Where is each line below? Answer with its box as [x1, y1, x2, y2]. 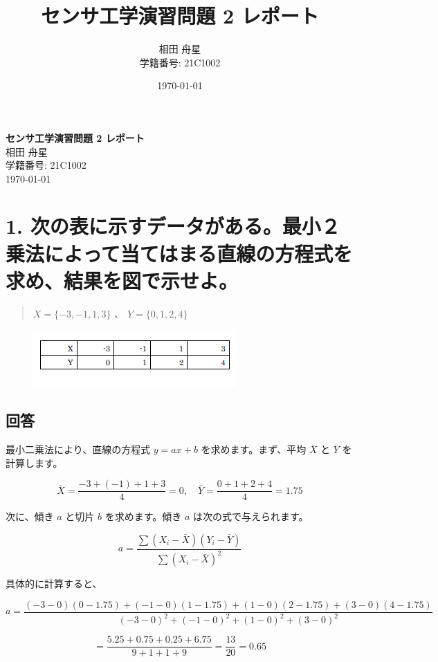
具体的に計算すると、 [6, 576, 102, 591]
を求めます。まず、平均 [201, 442, 307, 457]
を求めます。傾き [104, 509, 182, 524]
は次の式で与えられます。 [193, 509, 309, 524]
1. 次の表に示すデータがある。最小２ [6, 212, 340, 240]
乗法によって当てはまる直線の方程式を [6, 239, 353, 267]
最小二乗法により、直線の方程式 [6, 442, 151, 457]
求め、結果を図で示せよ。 [6, 266, 239, 294]
